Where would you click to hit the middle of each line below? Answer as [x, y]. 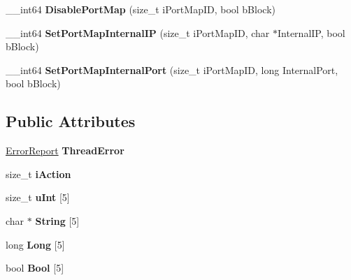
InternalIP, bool [311, 32]
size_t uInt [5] [38, 197]
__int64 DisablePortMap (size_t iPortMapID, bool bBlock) [141, 9]
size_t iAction [38, 174]
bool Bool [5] [35, 268]
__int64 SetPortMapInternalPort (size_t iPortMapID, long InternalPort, [172, 69]
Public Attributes [71, 121]
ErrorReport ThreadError [65, 150]
